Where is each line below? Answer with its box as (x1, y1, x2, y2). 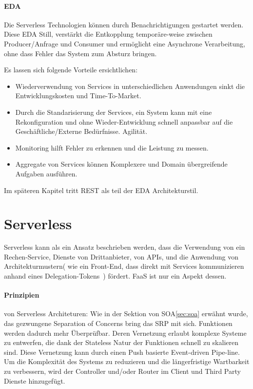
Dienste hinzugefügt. (4, 375, 65, 386)
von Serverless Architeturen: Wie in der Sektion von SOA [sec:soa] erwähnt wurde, (4, 308, 248, 319)
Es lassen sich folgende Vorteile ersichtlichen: (4, 65, 138, 75)
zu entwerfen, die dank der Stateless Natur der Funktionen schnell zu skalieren (4, 337, 238, 347)
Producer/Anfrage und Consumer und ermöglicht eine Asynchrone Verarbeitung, (4, 38, 245, 48)
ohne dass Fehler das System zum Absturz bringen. (4, 48, 157, 58)
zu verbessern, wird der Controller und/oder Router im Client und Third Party (4, 366, 241, 376)
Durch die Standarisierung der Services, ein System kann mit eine (15, 107, 212, 117)
